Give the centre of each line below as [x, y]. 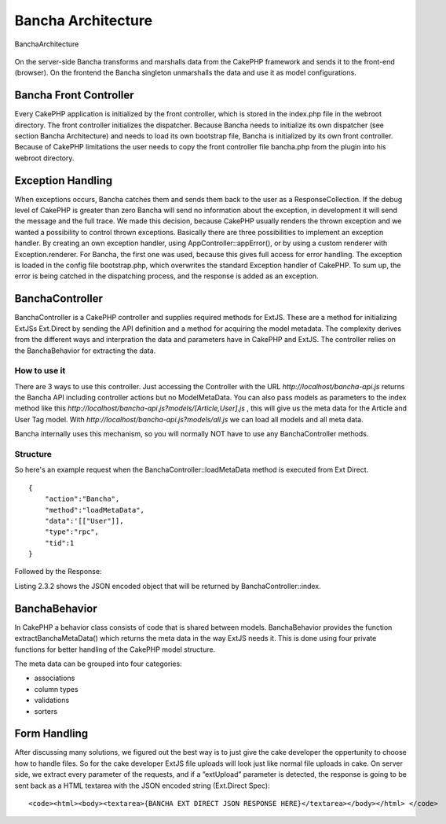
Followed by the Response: [58, 572]
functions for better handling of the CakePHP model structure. [115, 649]
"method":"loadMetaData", [95, 510]
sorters [46, 711]
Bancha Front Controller [74, 96]
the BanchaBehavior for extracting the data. [85, 351]
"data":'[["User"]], [84, 521]
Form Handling [51, 734]
